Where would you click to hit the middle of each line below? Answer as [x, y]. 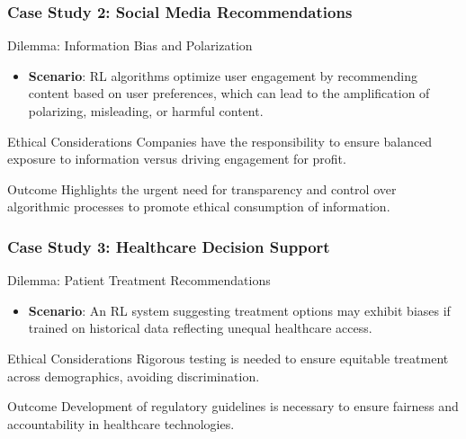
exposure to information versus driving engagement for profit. [177, 159]
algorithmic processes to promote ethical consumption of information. [199, 206]
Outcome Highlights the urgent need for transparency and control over [202, 188]
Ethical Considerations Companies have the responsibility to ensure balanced [220, 141]
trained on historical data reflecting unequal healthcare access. [200, 328]
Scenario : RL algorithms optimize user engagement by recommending [223, 75]
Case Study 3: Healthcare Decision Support [169, 246]
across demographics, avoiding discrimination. [134, 376]
